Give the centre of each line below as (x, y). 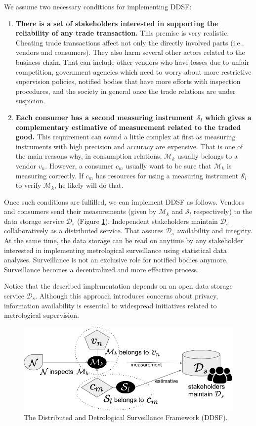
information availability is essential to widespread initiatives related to (110, 305)
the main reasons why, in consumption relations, (89, 156)
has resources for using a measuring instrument (167, 175)
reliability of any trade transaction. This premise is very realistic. (122, 33)
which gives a (228, 117)
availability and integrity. (214, 231)
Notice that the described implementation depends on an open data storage (118, 286)
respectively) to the (223, 211)
